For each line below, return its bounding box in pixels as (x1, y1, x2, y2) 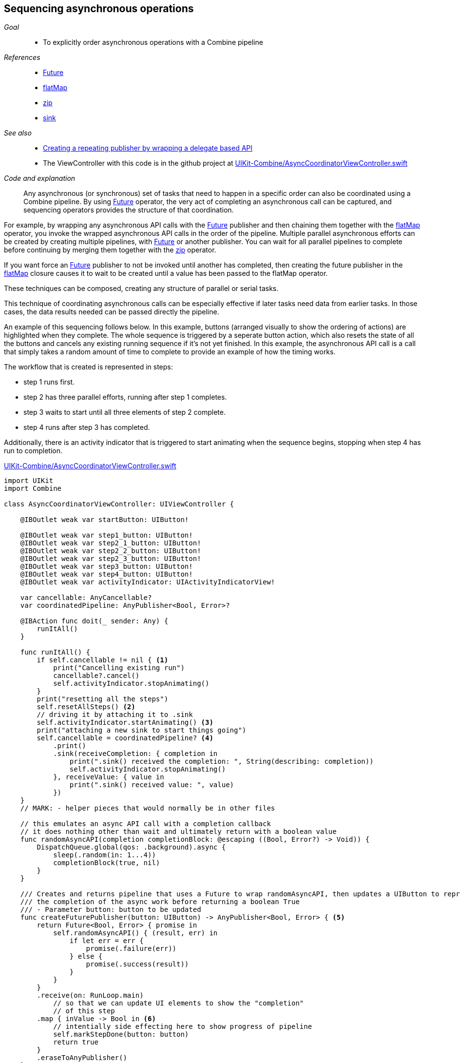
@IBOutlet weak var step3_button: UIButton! (20, 562, 193, 571)
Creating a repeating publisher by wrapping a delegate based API (43, 144, 253, 153)
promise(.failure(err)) (86, 945, 177, 953)
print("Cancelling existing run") (53, 664, 185, 672)
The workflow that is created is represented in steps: (4, 363, 173, 371)
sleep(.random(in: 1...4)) (53, 851, 156, 859)
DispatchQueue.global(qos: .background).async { (37, 843, 226, 851)
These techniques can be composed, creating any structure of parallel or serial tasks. (4, 284, 279, 293)
